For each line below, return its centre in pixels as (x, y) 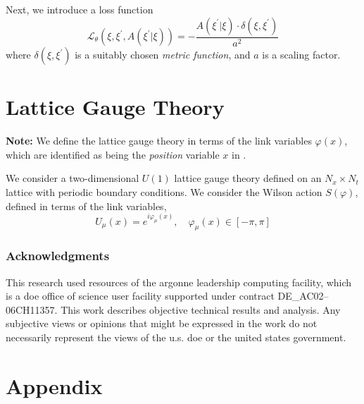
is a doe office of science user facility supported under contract (140, 296)
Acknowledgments (58, 256)
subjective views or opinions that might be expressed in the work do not (162, 323)
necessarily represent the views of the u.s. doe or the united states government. (176, 337)
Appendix (54, 385)
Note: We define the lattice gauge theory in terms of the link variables (159, 141)
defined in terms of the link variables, (86, 206)
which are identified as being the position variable (113, 154)
